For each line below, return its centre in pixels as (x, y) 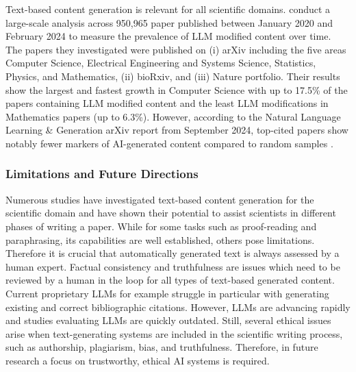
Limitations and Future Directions (102, 174)
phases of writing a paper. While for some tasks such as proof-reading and (161, 226)
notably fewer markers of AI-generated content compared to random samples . (169, 143)
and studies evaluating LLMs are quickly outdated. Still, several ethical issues (168, 320)
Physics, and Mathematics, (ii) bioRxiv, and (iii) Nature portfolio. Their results (173, 76)
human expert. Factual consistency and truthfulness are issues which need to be (173, 266)
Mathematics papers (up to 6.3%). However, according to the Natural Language (173, 116)
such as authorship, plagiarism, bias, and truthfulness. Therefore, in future (162, 347)
